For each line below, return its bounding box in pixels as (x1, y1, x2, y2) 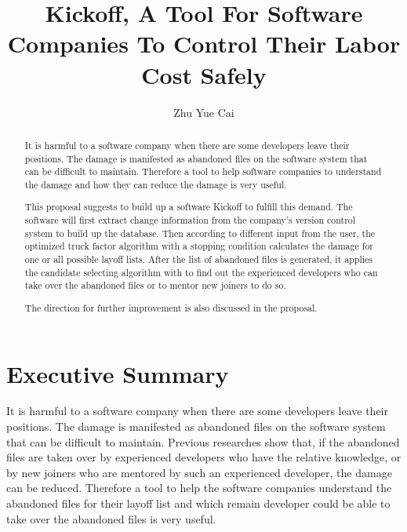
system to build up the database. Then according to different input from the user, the (24, 226, 376, 239)
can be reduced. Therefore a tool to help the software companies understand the (6, 479, 392, 496)
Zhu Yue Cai (173, 104, 234, 120)
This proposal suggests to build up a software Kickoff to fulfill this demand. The (24, 200, 353, 213)
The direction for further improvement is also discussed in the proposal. (24, 301, 318, 314)
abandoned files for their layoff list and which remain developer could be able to (6, 495, 391, 512)
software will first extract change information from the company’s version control (24, 213, 356, 227)
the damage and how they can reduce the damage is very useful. (24, 177, 287, 191)
